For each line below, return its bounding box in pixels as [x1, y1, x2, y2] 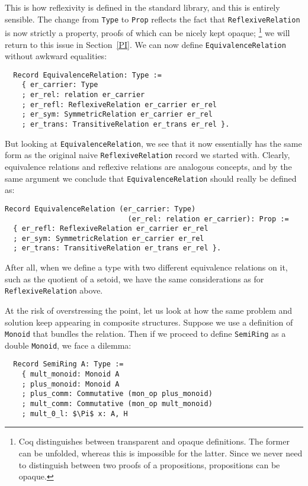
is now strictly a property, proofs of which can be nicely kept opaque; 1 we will [5, 25, 290, 38]
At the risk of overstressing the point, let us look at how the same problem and [5, 304, 293, 316]
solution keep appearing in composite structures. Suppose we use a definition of [5, 316, 293, 328]
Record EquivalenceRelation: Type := [13, 70, 162, 79]
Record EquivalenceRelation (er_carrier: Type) [5, 204, 196, 213]
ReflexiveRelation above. [5, 284, 103, 297]
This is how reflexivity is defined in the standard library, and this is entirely [5, 1, 280, 13]
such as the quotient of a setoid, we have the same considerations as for [5, 272, 264, 285]
